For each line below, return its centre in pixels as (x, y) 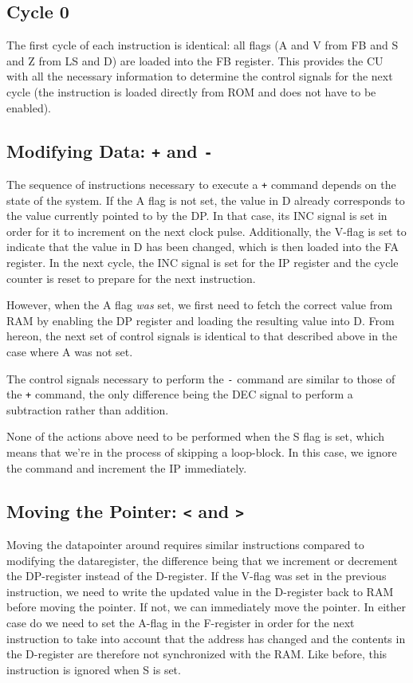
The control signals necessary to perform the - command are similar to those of (201, 378)
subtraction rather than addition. (88, 409)
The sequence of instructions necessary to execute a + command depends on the (201, 184)
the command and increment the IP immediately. (127, 467)
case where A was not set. (70, 351)
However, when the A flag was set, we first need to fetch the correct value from (200, 305)
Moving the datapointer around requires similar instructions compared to (185, 545)
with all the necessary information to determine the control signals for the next (200, 76)
